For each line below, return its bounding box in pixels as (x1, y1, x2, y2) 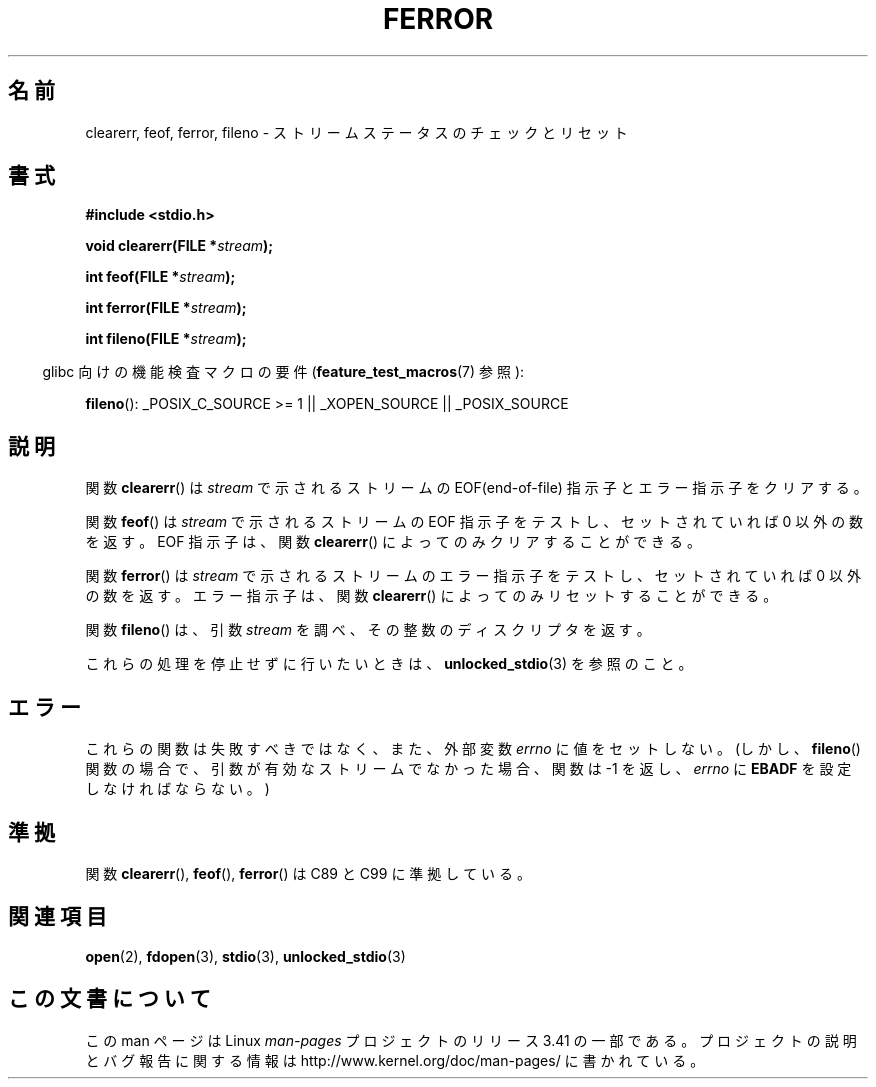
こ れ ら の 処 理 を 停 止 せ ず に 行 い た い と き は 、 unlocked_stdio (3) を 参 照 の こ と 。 (85, 655, 693, 673)
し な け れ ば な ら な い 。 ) (85, 780, 270, 798)
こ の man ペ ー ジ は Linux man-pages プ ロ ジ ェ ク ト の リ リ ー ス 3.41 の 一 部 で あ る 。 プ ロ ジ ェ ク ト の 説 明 (85, 1031, 857, 1049)
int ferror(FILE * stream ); (85, 299, 247, 317)
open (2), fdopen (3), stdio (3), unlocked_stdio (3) (85, 947, 406, 965)
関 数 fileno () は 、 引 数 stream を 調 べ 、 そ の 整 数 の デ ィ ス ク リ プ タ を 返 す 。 (85, 621, 651, 639)
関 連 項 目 (8, 904, 107, 930)
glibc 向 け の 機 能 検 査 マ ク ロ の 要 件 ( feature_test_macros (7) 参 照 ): (42, 363, 525, 381)
